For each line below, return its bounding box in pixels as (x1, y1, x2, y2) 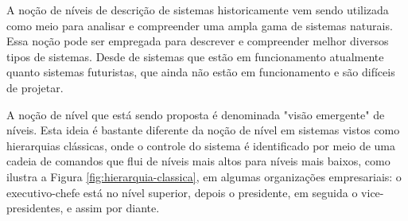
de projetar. (6, 79, 64, 95)
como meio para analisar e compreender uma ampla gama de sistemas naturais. (6, 17, 393, 33)
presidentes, (6, 200, 64, 216)
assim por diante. (75, 200, 160, 216)
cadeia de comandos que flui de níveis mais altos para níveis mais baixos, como (6, 153, 391, 169)
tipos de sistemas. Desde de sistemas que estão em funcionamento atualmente (6, 48, 384, 64)
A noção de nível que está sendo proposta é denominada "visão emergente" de (6, 106, 385, 122)
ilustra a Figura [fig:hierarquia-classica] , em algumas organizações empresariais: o (6, 168, 402, 184)
